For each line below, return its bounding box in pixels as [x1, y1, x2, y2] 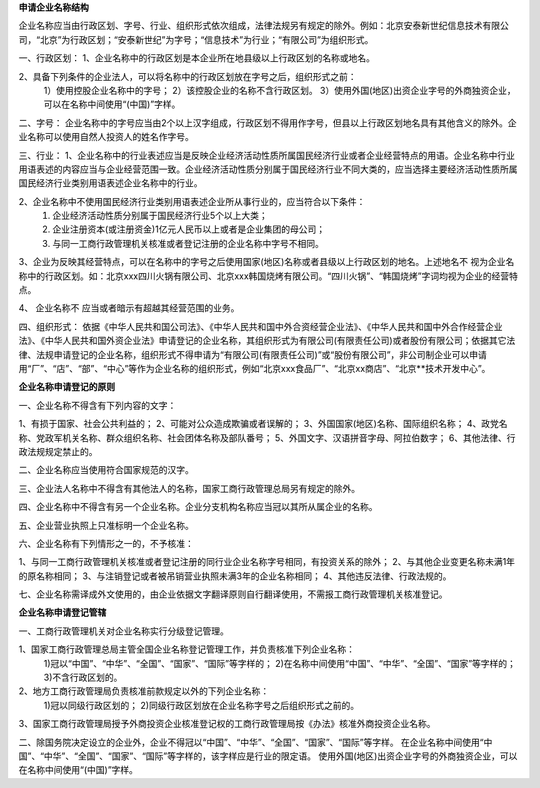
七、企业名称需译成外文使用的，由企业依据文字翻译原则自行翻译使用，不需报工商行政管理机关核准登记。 [18, 588, 448, 600]
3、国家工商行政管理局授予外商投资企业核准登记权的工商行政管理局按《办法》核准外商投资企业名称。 [18, 718, 436, 730]
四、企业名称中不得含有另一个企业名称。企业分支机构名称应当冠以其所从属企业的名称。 [18, 501, 378, 513]
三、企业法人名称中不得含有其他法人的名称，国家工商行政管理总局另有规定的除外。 [18, 482, 360, 494]
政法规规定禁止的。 [18, 445, 98, 457]
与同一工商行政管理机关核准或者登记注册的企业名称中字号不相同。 [52, 237, 324, 249]
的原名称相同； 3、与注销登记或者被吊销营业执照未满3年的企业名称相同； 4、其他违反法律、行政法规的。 [18, 570, 452, 582]
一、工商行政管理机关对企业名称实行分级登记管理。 [18, 625, 229, 637]
